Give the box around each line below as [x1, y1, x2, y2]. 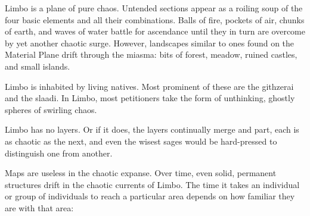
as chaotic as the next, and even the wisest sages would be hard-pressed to [5, 134, 277, 147]
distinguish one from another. [5, 146, 113, 159]
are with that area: [5, 201, 74, 214]
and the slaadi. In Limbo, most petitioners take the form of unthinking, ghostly [5, 92, 295, 104]
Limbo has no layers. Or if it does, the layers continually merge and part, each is [5, 123, 299, 136]
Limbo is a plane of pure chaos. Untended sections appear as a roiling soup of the [5, 2, 303, 14]
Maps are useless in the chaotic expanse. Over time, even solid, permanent [5, 167, 277, 179]
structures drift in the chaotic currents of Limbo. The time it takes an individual [5, 178, 300, 190]
